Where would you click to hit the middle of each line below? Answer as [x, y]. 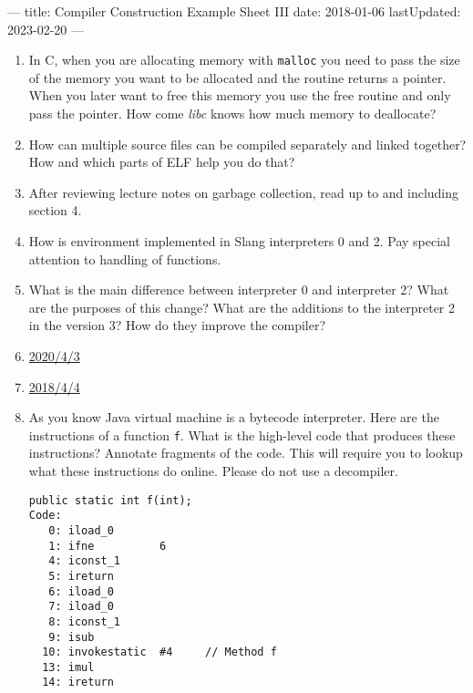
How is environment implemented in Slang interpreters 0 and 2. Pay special [239, 241]
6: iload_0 [81, 591]
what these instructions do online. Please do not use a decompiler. [213, 471]
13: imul [68, 667]
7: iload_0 [81, 607]
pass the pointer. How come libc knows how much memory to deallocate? [232, 114]
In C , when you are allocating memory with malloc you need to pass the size [244, 60]
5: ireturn [81, 576]
